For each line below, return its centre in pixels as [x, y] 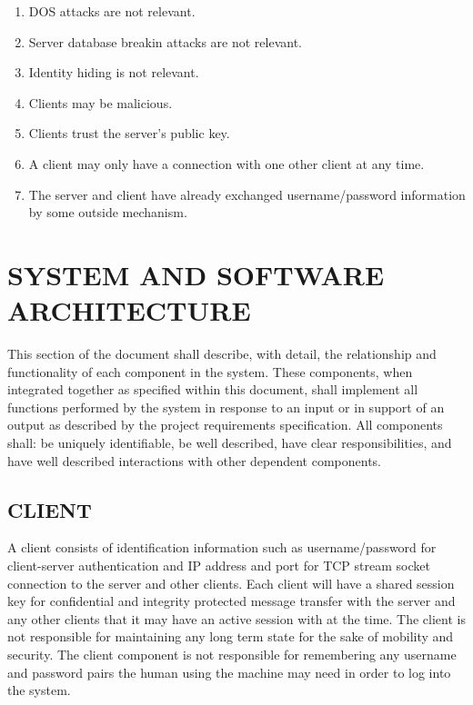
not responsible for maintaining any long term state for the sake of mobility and [231, 636]
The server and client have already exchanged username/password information [247, 194]
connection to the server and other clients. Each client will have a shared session [231, 583]
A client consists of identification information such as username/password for [222, 547]
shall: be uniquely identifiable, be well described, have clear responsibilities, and [230, 443]
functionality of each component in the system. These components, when [210, 371]
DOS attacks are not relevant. [112, 11]
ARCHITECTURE [129, 310]
